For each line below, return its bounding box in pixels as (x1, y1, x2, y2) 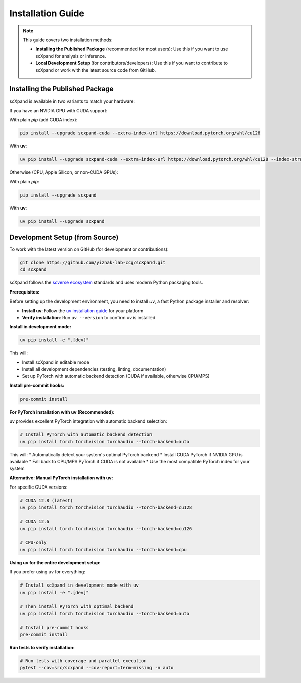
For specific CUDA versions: (9, 484, 68, 490)
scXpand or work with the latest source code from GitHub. (35, 67, 156, 73)
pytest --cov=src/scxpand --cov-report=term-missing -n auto (20, 665, 174, 671)
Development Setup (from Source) (9, 233, 119, 241)
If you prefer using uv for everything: (9, 569, 85, 575)
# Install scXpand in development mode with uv (20, 582, 139, 588)
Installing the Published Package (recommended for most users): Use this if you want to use (35, 46, 228, 52)
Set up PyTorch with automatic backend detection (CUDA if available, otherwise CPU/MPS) (22, 373, 210, 379)
